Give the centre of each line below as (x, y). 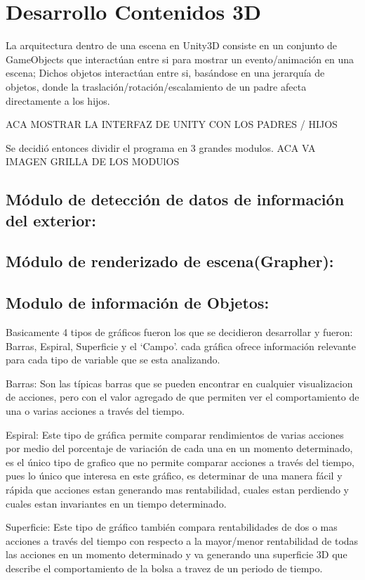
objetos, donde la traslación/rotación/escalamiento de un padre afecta (156, 86)
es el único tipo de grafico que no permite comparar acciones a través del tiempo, (180, 462)
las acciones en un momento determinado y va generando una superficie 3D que (177, 554)
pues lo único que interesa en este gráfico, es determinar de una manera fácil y (174, 476)
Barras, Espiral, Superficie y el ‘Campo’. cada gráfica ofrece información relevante (181, 346)
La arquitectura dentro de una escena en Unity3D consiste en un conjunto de (172, 45)
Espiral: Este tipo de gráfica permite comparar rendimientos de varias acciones (175, 434)
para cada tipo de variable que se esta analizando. (113, 360)
